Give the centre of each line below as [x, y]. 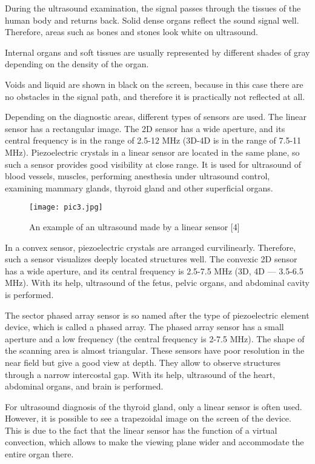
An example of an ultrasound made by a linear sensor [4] [134, 226]
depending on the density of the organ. [77, 64]
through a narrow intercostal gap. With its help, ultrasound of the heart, [140, 374]
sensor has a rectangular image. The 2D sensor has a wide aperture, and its [145, 128]
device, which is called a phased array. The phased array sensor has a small [144, 327]
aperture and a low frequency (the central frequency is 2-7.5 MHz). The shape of [155, 338]
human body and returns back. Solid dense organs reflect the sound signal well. [152, 20]
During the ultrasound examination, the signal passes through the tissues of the [153, 8]
